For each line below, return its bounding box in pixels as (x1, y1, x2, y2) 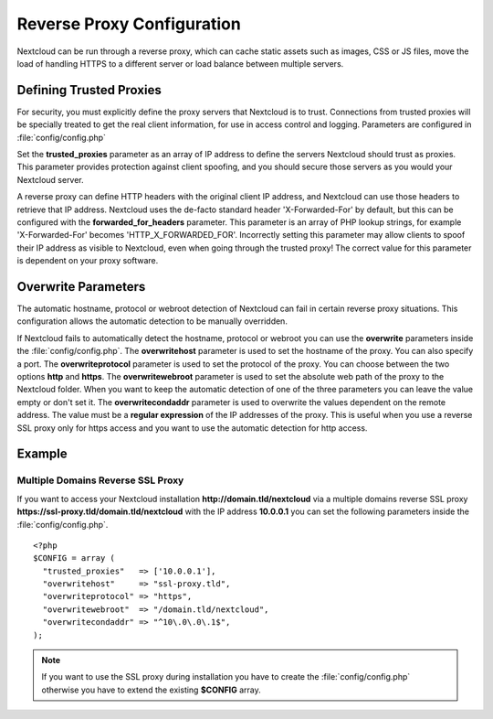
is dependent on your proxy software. (16, 255, 159, 266)
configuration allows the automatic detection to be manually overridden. (16, 316, 288, 327)
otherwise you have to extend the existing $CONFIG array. (41, 684, 262, 695)
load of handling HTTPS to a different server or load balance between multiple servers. (16, 58, 344, 69)
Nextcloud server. (16, 174, 84, 185)
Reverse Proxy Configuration (16, 14, 241, 34)
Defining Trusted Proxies (16, 82, 162, 98)
